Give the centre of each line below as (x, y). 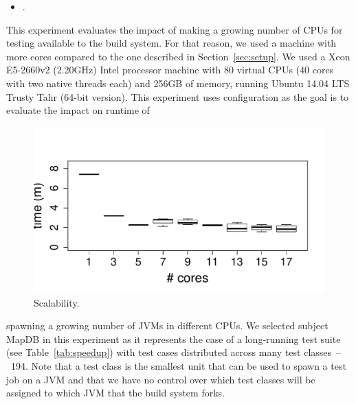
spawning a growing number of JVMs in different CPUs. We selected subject (167, 325)
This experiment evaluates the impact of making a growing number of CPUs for (175, 29)
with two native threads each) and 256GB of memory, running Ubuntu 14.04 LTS (178, 83)
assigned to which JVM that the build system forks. (115, 393)
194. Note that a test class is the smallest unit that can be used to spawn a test (178, 365)
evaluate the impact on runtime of (78, 110)
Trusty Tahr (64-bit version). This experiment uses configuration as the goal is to (178, 96)
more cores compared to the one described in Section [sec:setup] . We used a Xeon (178, 56)
